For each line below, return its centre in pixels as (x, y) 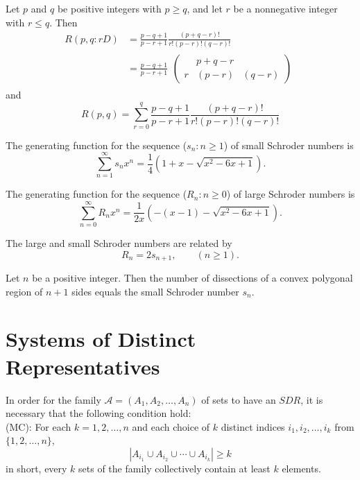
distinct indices (253, 426)
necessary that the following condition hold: (98, 413)
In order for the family (53, 399)
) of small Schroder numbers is (289, 145)
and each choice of (171, 426)
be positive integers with (109, 8)
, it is (312, 399)
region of (24, 291)
